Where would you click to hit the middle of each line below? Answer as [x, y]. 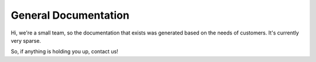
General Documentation [70, 15]
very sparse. [26, 40]
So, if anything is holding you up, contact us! [64, 51]
